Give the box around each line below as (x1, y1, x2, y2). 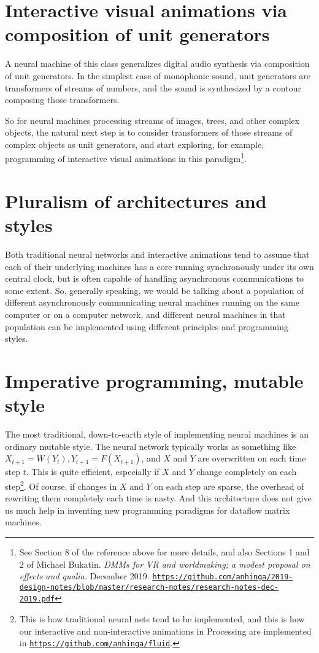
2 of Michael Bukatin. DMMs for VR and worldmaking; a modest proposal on (19, 557, 310, 570)
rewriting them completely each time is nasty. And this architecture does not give (5, 492, 312, 504)
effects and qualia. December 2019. (19, 570, 150, 582)
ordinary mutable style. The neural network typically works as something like (5, 439, 296, 452)
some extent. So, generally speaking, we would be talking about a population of (5, 284, 304, 296)
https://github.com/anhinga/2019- (152, 573, 293, 582)
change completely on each (196, 465, 297, 478)
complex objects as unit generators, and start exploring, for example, (5, 137, 264, 150)
